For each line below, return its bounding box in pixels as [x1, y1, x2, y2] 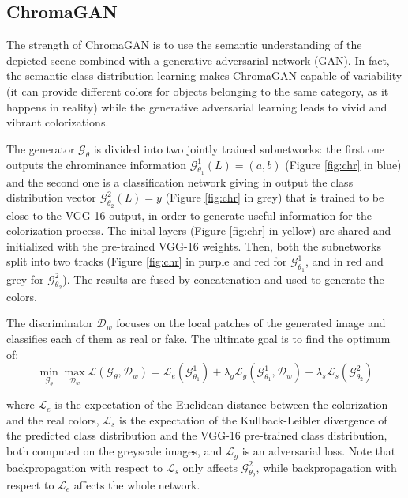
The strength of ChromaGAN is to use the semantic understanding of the [6, 36, 362, 53]
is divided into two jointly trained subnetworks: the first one [93, 140, 385, 157]
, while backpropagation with [256, 458, 397, 475]
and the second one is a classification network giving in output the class [6, 173, 354, 190]
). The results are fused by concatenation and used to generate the [62, 270, 384, 287]
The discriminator [6, 315, 93, 331]
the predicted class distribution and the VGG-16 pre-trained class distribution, [6, 427, 387, 443]
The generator [6, 140, 75, 157]
